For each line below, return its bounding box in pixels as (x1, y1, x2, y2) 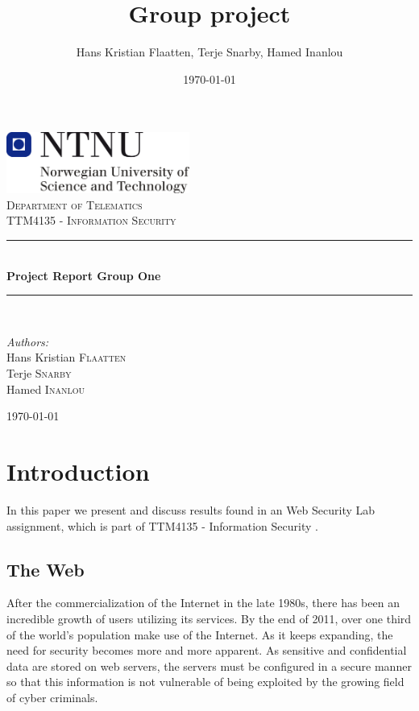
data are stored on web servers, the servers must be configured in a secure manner (6, 657, 412, 674)
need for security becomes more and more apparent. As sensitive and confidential (6, 642, 407, 659)
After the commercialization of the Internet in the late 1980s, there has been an (6, 594, 400, 611)
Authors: (6, 333, 49, 349)
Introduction (6, 454, 150, 487)
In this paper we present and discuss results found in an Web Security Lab (6, 501, 375, 518)
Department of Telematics (6, 196, 143, 213)
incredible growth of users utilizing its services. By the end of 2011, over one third (6, 610, 412, 626)
